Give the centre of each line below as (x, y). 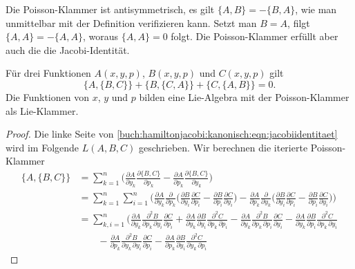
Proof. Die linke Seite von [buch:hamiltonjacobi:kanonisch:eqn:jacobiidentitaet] (172, 134)
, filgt (299, 22)
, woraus (101, 36)
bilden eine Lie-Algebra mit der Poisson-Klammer (244, 96)
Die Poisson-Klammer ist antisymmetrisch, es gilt (110, 9)
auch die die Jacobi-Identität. (68, 49)
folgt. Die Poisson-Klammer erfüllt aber (255, 36)
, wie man (316, 9)
